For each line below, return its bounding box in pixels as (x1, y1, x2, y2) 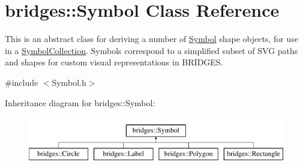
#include (5, 76, 38, 88)
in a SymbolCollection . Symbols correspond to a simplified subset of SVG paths (5, 44, 298, 56)
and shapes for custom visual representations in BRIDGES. (5, 56, 223, 68)
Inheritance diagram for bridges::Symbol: (5, 96, 155, 109)
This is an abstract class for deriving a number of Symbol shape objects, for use (5, 32, 298, 45)
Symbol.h (52, 76, 86, 88)
